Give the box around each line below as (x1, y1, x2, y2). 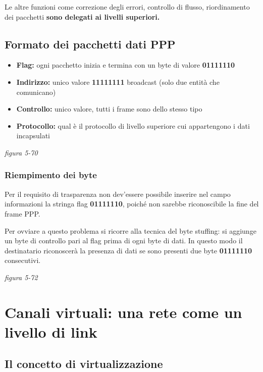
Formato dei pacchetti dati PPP (5, 36, 176, 51)
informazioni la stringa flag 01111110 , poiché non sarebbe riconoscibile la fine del (5, 198, 259, 209)
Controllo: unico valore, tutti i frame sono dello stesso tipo (16, 103, 202, 114)
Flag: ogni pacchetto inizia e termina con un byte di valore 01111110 (16, 60, 235, 70)
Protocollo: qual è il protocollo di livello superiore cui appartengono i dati (16, 120, 250, 131)
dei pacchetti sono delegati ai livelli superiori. (5, 11, 160, 22)
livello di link (5, 321, 97, 342)
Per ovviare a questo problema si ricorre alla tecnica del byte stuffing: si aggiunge (5, 225, 256, 236)
